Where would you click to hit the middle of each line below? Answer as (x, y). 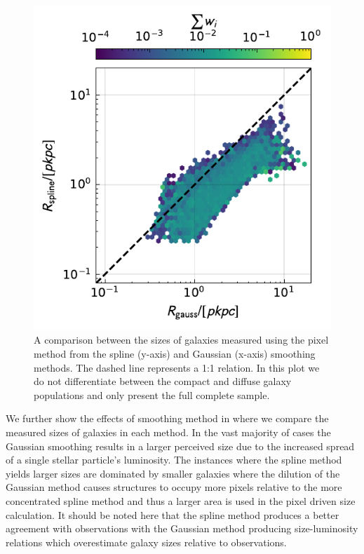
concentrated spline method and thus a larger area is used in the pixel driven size (181, 500)
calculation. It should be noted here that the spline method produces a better (173, 514)
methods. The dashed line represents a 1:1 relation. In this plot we (177, 367)
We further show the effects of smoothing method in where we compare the (167, 418)
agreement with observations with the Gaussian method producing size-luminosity (182, 528)
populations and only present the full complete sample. (152, 394)
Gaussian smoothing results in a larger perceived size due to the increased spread (180, 446)
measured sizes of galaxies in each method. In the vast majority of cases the (168, 432)
